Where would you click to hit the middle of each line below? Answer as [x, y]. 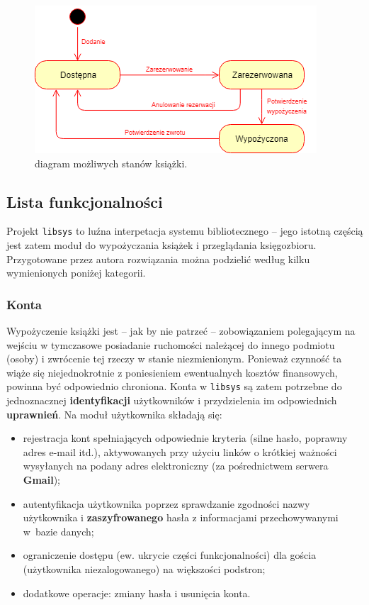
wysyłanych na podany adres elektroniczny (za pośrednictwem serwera [176, 466]
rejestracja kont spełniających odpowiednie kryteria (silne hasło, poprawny [185, 438]
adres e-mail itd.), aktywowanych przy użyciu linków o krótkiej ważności [180, 451]
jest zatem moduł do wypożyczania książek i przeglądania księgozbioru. [161, 245]
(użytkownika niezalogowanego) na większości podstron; [144, 569]
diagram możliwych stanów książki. [111, 163]
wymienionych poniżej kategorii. [76, 273]
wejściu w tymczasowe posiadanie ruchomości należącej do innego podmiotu [171, 344]
